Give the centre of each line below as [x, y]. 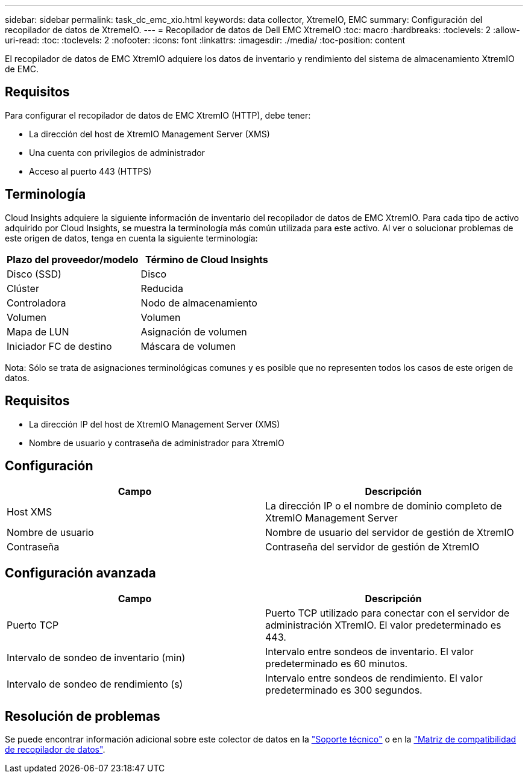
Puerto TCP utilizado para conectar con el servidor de [388, 613]
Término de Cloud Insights [206, 259]
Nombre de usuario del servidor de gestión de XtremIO [390, 533]
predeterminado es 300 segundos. [344, 690]
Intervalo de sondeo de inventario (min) [96, 658]
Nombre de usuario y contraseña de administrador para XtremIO [157, 443]
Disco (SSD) [34, 274]
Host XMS [30, 512]
